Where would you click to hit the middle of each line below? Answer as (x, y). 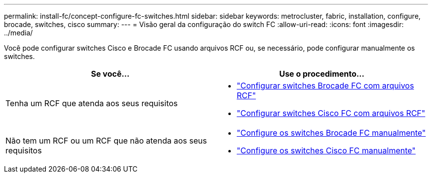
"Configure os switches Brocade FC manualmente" (331, 133)
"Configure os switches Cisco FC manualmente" (326, 150)
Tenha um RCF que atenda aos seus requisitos (92, 103)
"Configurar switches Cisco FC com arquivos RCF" (331, 113)
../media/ (18, 33)
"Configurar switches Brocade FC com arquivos (325, 86)
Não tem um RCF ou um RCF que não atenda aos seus (106, 141)
